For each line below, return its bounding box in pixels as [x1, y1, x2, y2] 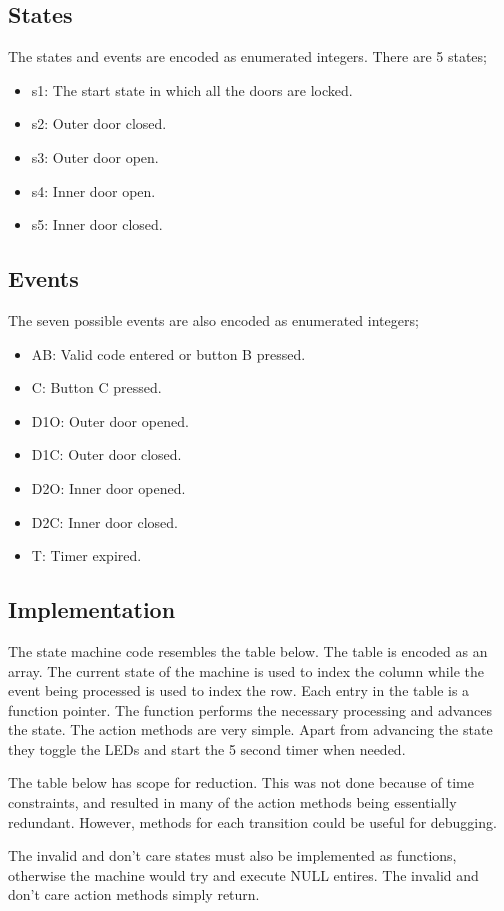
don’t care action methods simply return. [8, 884, 260, 905]
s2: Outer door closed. [31, 113, 167, 134]
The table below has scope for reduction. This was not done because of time [8, 772, 474, 793]
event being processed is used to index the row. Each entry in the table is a [8, 680, 470, 701]
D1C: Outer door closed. [31, 444, 182, 465]
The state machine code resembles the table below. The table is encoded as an [8, 640, 488, 661]
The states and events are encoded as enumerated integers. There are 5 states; [8, 46, 487, 67]
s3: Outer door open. [31, 146, 159, 167]
